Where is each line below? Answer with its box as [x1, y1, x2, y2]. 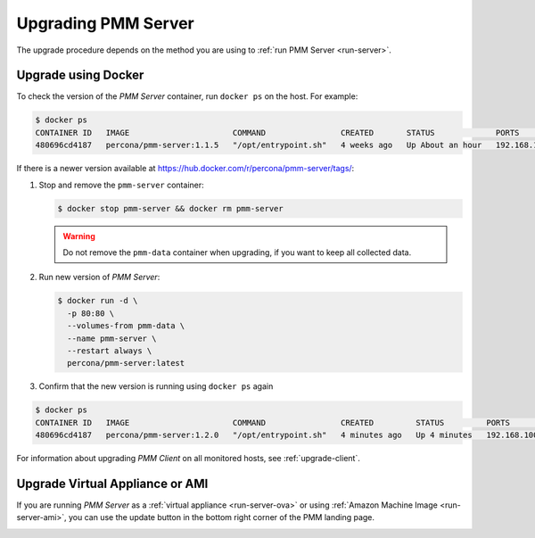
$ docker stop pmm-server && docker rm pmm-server [57, 203, 284, 213]
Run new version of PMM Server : [38, 272, 160, 283]
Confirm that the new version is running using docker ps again [38, 381, 274, 392]
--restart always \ [67, 345, 152, 356]
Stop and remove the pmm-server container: [38, 179, 204, 190]
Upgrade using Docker [16, 68, 144, 83]
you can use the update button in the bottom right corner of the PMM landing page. [68, 512, 374, 523]
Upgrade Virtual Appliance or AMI [16, 476, 209, 491]
